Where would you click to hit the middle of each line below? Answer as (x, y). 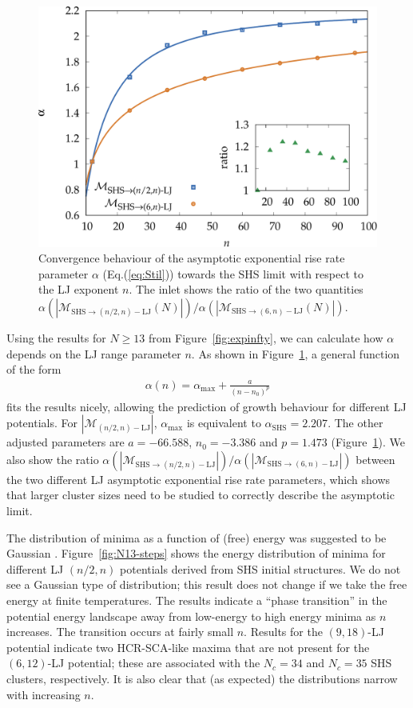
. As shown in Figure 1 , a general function (296, 353)
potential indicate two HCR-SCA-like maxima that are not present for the (188, 647)
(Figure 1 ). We (368, 442)
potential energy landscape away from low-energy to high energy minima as (191, 616)
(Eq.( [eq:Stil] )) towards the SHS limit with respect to (233, 273)
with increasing (44, 694)
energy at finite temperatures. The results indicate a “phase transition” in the (197, 600)
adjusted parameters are (66, 442)
